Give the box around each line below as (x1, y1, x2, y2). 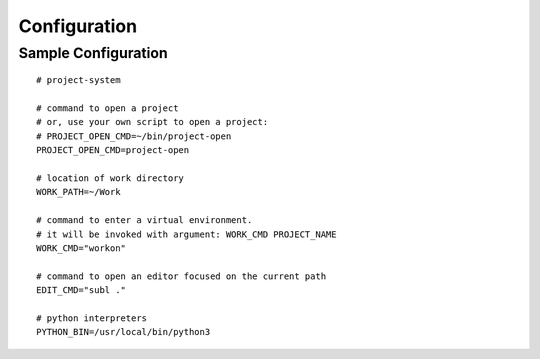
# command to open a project (36, 102, 179, 114)
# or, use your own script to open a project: (36, 116, 269, 128)
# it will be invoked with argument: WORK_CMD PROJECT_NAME (36, 228, 337, 240)
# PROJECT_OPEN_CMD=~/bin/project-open (36, 130, 232, 142)
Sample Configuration (18, 44, 169, 62)
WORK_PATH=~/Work (36, 186, 121, 198)
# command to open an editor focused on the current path (36, 270, 327, 282)
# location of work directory (36, 172, 185, 184)
